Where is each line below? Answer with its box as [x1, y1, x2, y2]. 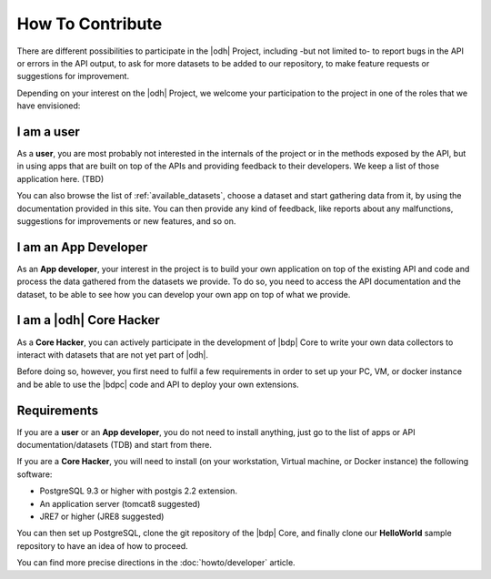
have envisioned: [16, 100, 81, 111]
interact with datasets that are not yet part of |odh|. [16, 349, 209, 360]
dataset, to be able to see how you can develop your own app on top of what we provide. [16, 289, 351, 300]
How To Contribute [16, 14, 163, 34]
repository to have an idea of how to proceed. [16, 540, 188, 551]
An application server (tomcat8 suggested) [39, 498, 201, 509]
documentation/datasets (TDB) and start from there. [16, 440, 213, 451]
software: [16, 469, 53, 480]
